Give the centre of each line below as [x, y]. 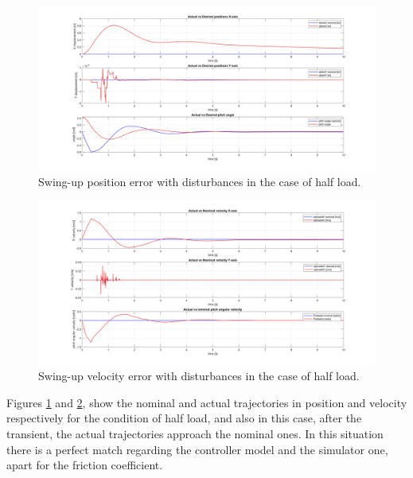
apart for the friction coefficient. [85, 465]
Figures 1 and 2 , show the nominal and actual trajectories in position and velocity [207, 402]
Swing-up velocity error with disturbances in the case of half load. [199, 376]
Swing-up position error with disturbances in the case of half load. [200, 181]
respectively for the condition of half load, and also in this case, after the [184, 418]
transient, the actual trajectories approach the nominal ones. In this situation [195, 433]
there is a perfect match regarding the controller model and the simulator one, [197, 449]
